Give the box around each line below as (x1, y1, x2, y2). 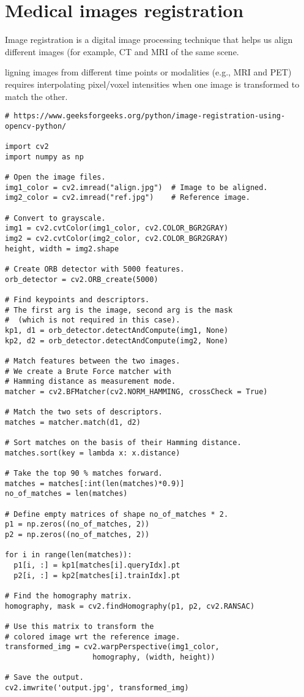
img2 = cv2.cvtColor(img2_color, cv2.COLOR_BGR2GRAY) (5, 234, 229, 243)
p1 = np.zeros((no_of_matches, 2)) (5, 520, 150, 529)
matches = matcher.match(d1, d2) (5, 417, 141, 427)
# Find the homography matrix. (5, 591, 132, 600)
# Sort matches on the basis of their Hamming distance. (5, 438, 242, 448)
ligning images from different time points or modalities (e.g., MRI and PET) (5, 66, 292, 78)
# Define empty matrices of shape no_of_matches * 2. (5, 509, 229, 519)
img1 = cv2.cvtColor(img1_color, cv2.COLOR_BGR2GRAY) (5, 224, 229, 233)
